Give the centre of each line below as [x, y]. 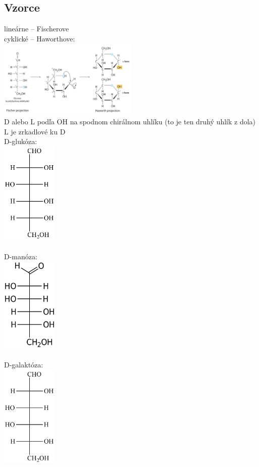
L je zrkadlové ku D [35, 131]
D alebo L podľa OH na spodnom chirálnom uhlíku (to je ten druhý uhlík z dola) [130, 121]
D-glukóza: [21, 141]
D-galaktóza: [24, 365]
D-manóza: [21, 256]
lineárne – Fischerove [37, 29]
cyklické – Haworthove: [40, 38]
